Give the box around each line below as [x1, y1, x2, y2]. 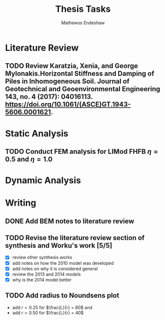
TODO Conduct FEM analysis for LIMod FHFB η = [5, 147, 158, 156]
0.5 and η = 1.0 [5, 155, 53, 163]
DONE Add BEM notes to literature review [5, 217, 134, 225]
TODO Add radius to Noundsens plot [5, 291, 120, 300]
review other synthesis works [12, 254, 73, 260]
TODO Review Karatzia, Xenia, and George [5, 62, 138, 70]
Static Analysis [5, 128, 69, 139]
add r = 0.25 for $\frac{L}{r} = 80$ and [12, 304, 92, 310]
